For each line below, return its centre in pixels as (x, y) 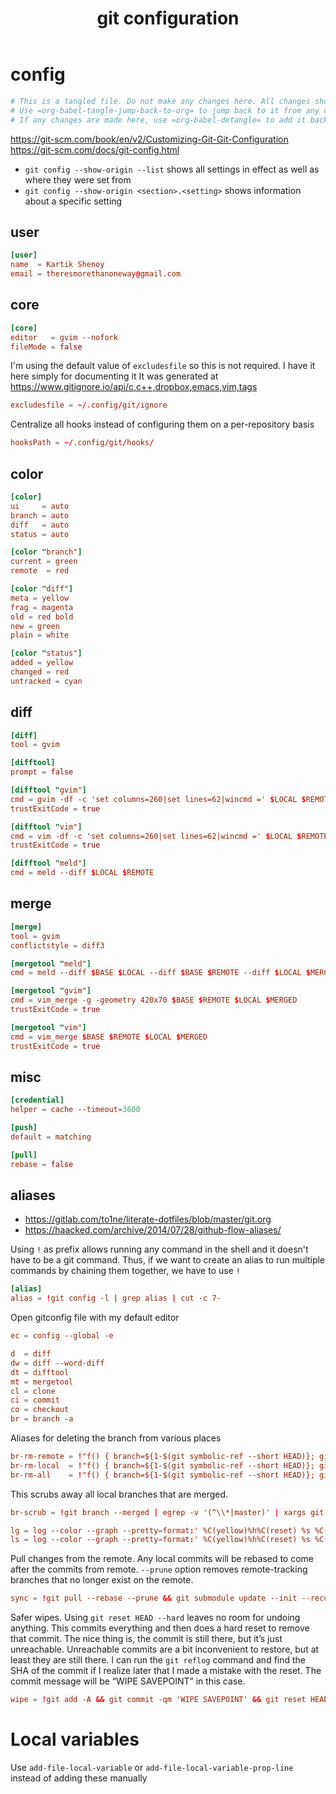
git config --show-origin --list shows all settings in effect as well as (172, 169)
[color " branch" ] (46, 552)
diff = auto (40, 525)
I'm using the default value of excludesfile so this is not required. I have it (163, 366)
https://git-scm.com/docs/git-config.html (95, 149)
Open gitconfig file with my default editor (95, 1318)
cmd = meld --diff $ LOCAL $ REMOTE (82, 873)
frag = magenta (42, 607)
